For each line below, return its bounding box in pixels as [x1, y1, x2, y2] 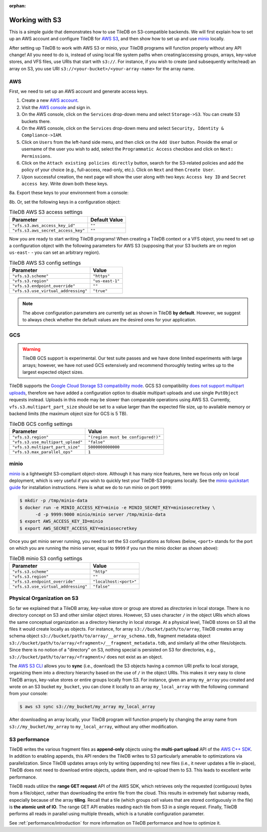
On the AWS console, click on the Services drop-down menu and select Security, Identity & [21, 125, 224, 131]
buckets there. [21, 118, 51, 124]
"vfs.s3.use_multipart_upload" [12, 439, 83, 445]
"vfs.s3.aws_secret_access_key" [12, 228, 85, 233]
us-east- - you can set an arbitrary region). [9, 249, 100, 255]
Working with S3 [9, 15, 62, 24]
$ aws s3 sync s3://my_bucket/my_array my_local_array [19, 704, 155, 710]
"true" [92, 288, 108, 294]
